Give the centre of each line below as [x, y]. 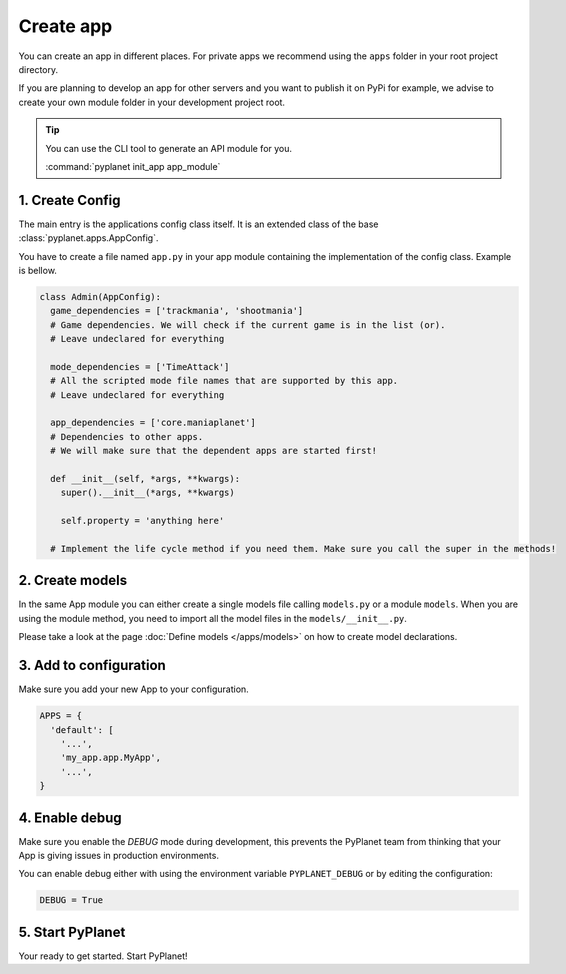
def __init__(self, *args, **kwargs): [145, 479]
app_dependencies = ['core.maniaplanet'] [153, 423]
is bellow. [37, 270]
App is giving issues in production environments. [119, 855]
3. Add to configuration [92, 665]
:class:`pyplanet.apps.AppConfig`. [88, 238]
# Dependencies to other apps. [127, 436]
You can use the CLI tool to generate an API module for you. [169, 148]
